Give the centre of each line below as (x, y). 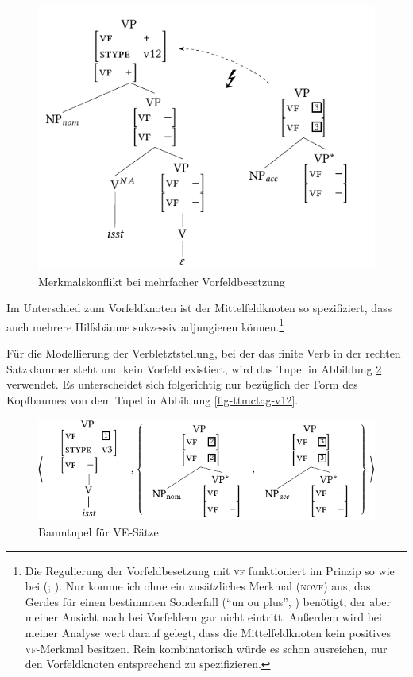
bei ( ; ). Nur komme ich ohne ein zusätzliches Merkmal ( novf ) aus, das (198, 586)
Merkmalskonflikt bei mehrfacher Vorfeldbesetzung (162, 281)
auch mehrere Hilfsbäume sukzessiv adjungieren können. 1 (145, 325)
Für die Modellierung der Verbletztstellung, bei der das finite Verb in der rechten (204, 352)
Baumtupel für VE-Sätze (98, 532)
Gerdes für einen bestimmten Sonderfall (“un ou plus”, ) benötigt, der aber (208, 601)
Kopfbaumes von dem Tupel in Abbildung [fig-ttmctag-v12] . (152, 399)
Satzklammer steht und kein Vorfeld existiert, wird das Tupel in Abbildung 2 (194, 368)
